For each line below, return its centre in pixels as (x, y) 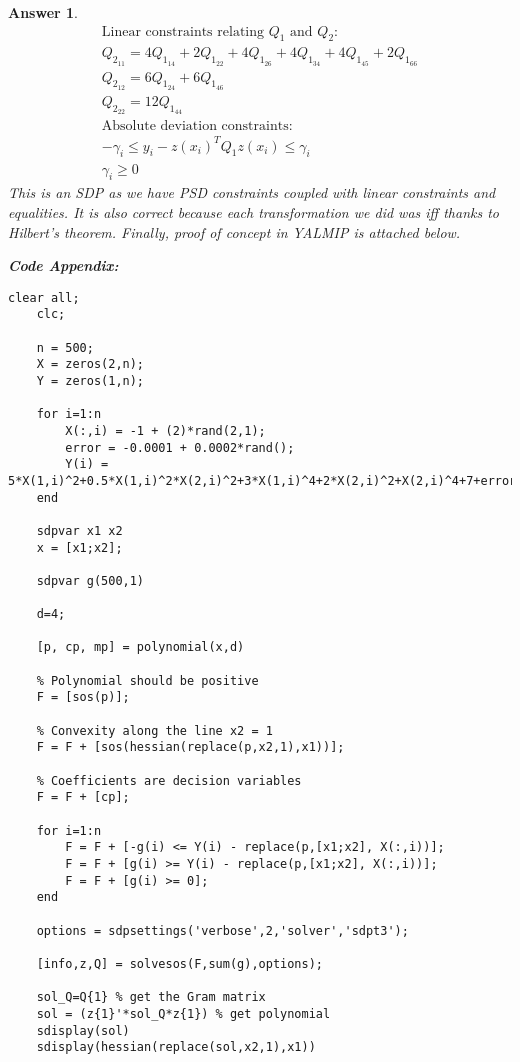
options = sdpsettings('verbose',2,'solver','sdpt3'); (222, 930)
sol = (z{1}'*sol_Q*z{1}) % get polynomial (183, 1013)
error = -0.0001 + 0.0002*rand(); (180, 447)
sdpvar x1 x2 (79, 530)
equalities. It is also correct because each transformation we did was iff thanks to (253, 211)
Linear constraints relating (182, 31)
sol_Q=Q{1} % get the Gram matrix (151, 997)
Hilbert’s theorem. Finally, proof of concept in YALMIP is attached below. (234, 231)
